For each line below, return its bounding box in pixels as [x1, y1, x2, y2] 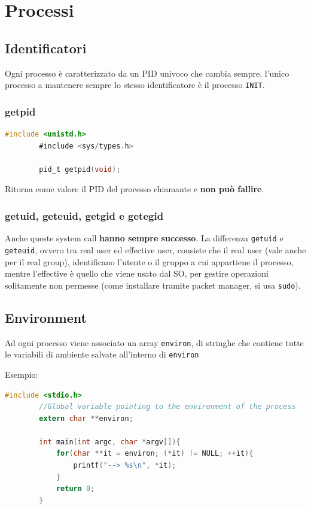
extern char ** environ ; [39, 414, 133, 423]
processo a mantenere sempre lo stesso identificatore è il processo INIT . [5, 78, 265, 91]
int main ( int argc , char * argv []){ [39, 437, 181, 446]
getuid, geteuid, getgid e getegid [5, 208, 164, 223]
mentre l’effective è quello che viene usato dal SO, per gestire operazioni [5, 267, 269, 280]
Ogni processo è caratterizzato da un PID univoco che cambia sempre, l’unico [5, 66, 289, 79]
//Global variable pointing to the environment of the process [39, 402, 296, 411]
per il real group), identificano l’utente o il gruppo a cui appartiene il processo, [5, 255, 294, 268]
